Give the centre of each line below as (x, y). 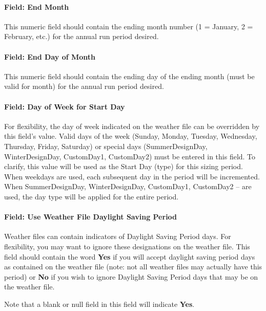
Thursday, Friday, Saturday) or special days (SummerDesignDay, (106, 146)
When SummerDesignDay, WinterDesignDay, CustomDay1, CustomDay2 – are (128, 186)
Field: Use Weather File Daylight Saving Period (91, 217)
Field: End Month (37, 6)
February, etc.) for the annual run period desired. (81, 36)
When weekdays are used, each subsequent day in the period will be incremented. (132, 176)
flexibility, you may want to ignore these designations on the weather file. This (127, 246)
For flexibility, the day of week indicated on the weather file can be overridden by (132, 126)
